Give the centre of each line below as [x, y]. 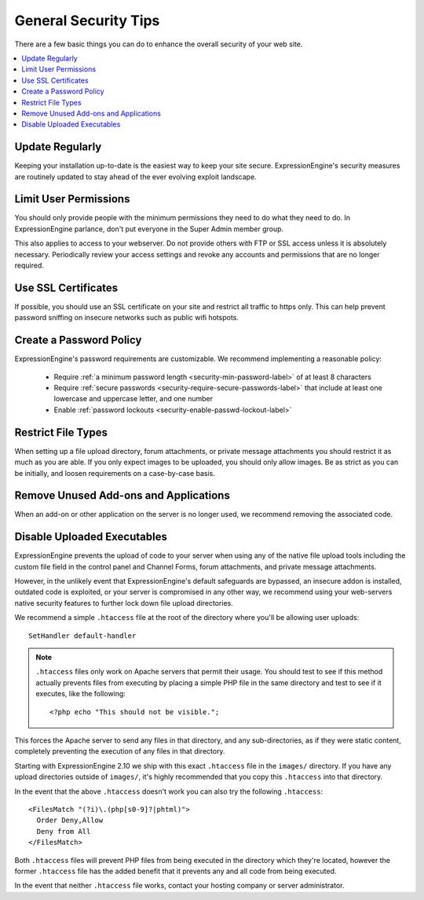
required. [29, 266]
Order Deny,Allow [70, 821]
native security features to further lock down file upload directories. [124, 603]
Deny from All [64, 831]
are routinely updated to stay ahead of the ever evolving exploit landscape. [135, 176]
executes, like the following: [80, 694]
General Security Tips [87, 20]
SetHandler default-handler [82, 636]
